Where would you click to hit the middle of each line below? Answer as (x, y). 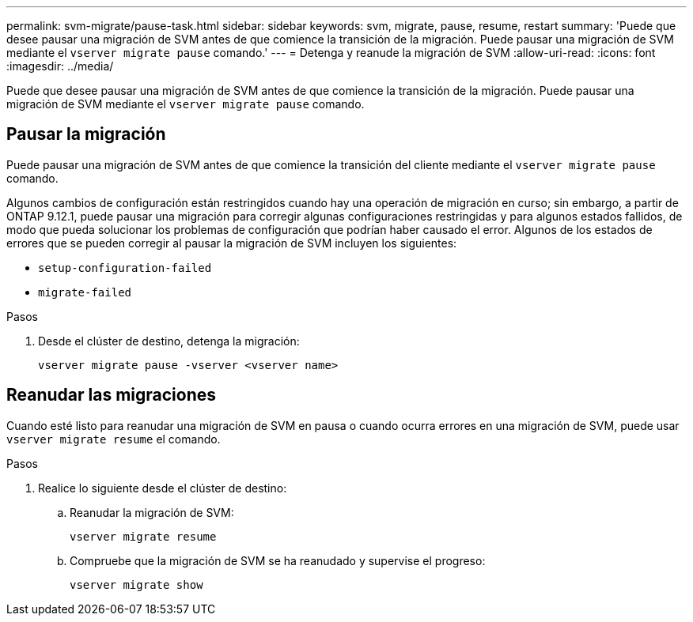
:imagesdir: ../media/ (60, 66)
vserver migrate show (136, 584)
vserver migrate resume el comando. (114, 439)
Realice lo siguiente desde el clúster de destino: (163, 488)
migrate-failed (85, 292)
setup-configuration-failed (125, 268)
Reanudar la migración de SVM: (152, 512)
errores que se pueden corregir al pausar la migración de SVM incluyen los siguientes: (232, 243)
